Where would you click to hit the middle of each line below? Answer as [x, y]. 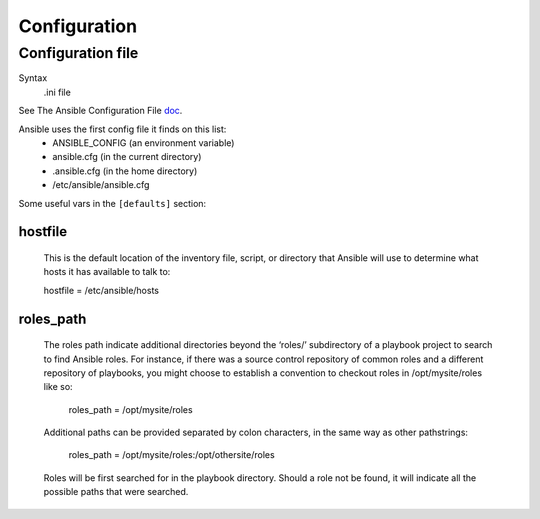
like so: [58, 387]
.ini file [57, 92]
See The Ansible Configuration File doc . [100, 111]
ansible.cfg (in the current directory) [127, 157]
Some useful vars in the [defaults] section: [112, 203]
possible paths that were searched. [116, 492]
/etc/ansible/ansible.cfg [101, 185]
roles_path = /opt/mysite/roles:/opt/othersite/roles [171, 455]
